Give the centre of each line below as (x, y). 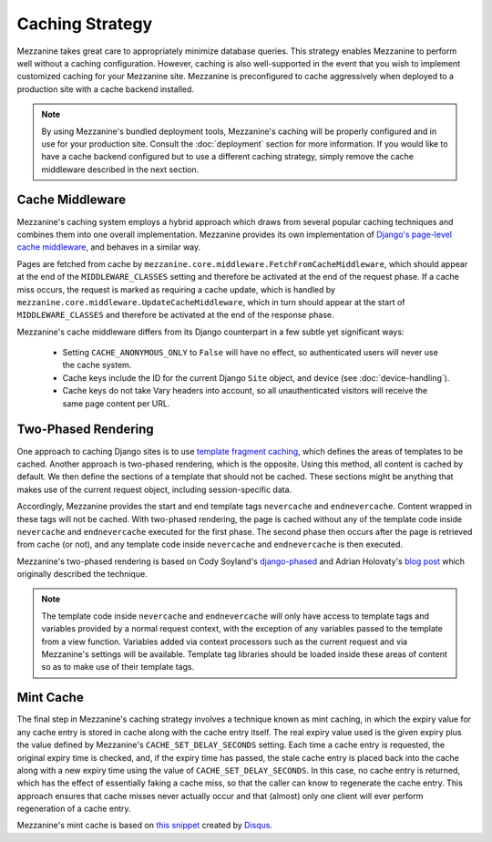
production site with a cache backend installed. (106, 89)
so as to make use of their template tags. (118, 667)
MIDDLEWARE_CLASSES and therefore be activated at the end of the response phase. (175, 315)
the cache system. (97, 365)
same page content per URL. (116, 403)
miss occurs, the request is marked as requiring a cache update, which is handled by (176, 289)
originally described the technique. (82, 574)
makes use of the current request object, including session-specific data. (154, 489)
